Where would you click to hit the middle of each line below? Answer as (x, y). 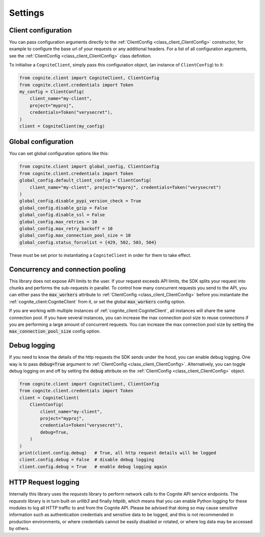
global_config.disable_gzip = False (64, 208)
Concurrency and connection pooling (67, 269)
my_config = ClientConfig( (52, 92)
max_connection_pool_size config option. (55, 331)
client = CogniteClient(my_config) (62, 126)
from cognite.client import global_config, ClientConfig (89, 167)
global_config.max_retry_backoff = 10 (66, 228)
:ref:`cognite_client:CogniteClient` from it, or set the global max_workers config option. (97, 301)
